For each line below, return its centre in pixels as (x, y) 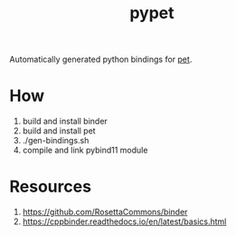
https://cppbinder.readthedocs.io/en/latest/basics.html (124, 221)
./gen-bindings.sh (56, 141)
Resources (51, 187)
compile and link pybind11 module (85, 150)
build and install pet (59, 131)
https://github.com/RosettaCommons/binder (105, 212)
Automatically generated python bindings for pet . (101, 59)
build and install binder (65, 122)
